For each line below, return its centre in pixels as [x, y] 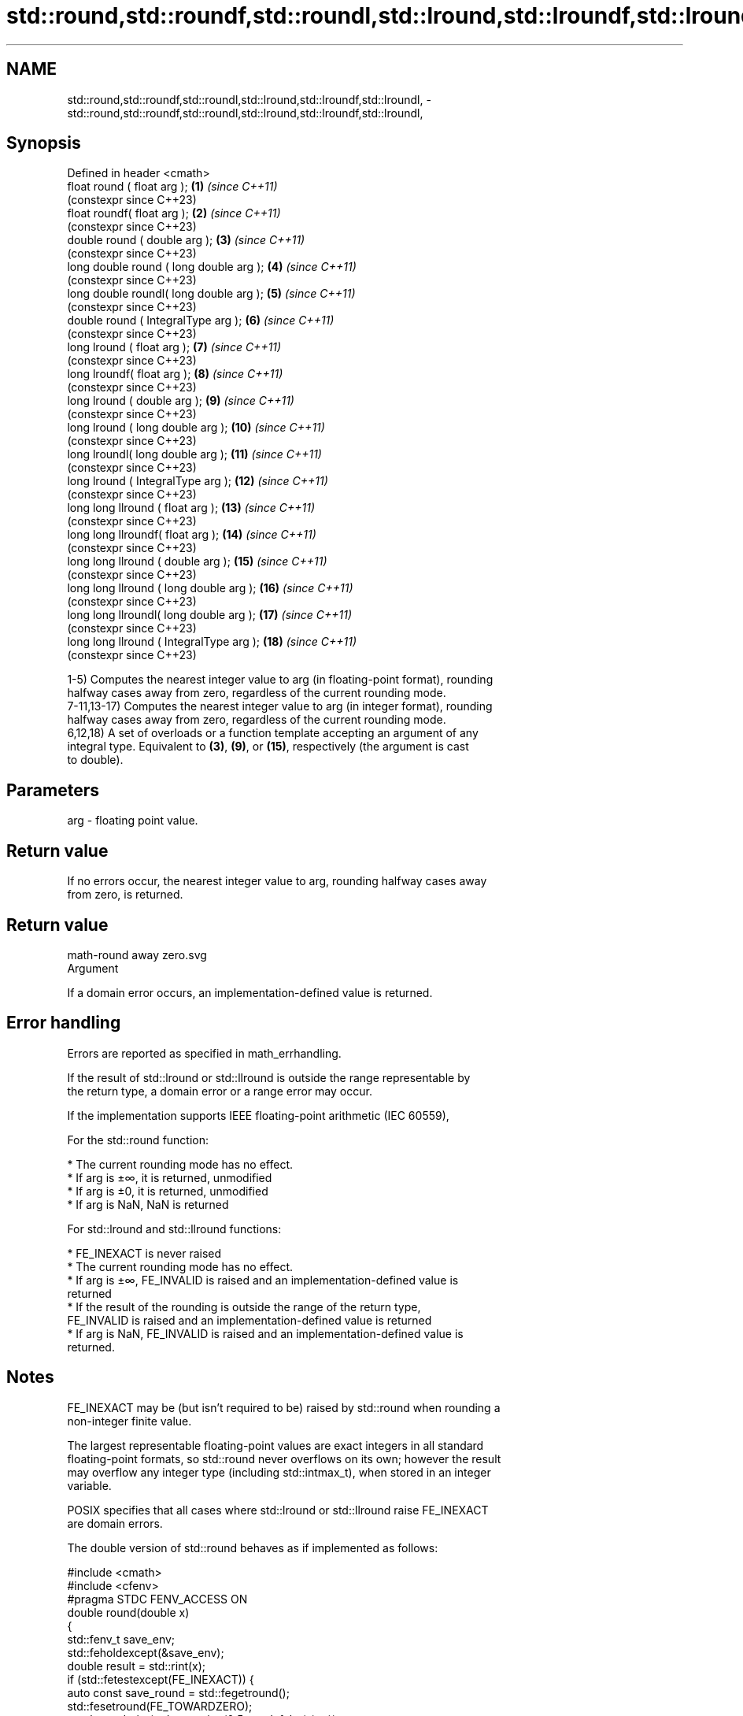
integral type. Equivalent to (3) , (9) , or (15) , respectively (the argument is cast [268, 747]
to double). [95, 760]
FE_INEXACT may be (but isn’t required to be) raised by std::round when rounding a [284, 1407]
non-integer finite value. [129, 1421]
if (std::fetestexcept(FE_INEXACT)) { [161, 1679]
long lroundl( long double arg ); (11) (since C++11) [194, 454]
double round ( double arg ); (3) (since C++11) [186, 240]
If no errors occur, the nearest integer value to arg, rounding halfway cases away [277, 881]
